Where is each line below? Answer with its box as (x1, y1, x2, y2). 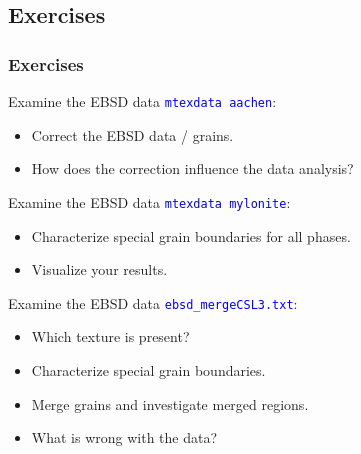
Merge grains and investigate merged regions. (31, 393, 309, 414)
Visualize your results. (31, 259, 168, 280)
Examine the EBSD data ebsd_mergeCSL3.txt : (8, 292, 298, 313)
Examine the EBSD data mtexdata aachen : (8, 91, 277, 111)
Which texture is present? (31, 326, 190, 347)
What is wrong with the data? (31, 427, 218, 448)
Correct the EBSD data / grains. (31, 124, 234, 145)
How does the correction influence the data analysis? (31, 158, 354, 179)
